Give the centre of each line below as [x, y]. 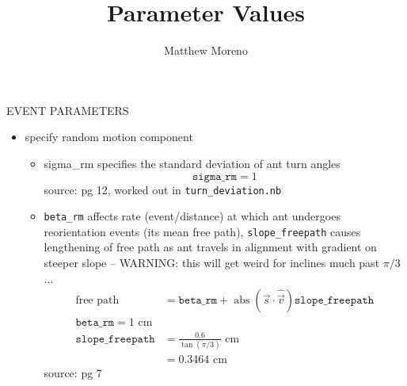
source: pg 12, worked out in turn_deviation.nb [163, 189]
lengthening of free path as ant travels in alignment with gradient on [210, 247]
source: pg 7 [73, 373]
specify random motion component [109, 137]
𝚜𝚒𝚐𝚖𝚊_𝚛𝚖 [215, 176]
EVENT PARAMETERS [68, 110]
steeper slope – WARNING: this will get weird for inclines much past [212, 263]
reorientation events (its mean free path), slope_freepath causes [202, 231]
